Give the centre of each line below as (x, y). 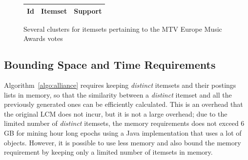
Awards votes (43, 38)
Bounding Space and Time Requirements (110, 65)
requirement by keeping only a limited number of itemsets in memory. (108, 152)
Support (88, 10)
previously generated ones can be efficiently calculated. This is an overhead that (124, 104)
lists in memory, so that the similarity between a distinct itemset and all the (118, 94)
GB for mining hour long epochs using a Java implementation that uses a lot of (123, 132)
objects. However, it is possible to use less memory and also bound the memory (123, 142)
